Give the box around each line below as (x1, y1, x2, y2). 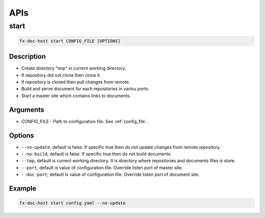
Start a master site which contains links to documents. (21, 93, 131, 98)
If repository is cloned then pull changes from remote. (21, 79, 130, 85)
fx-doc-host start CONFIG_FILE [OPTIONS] (19, 38, 121, 44)
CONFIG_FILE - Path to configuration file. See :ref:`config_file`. (21, 118, 148, 124)
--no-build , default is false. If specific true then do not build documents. (21, 151, 172, 157)
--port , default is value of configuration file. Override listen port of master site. (21, 165, 183, 170)
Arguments (9, 105, 45, 114)
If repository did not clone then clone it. (21, 72, 102, 78)
